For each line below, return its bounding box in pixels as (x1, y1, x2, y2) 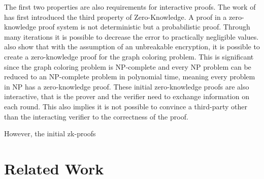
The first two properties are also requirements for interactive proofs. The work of (4, 2, 256, 12)
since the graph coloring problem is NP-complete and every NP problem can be (4, 61, 251, 72)
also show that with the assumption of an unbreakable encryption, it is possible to (4, 41, 260, 52)
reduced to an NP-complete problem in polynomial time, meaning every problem (4, 71, 255, 82)
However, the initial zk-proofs (4, 128, 96, 139)
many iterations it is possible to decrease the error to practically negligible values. (4, 31, 259, 42)
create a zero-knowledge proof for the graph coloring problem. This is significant (4, 51, 254, 62)
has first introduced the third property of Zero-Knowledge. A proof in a (4, 11, 227, 22)
